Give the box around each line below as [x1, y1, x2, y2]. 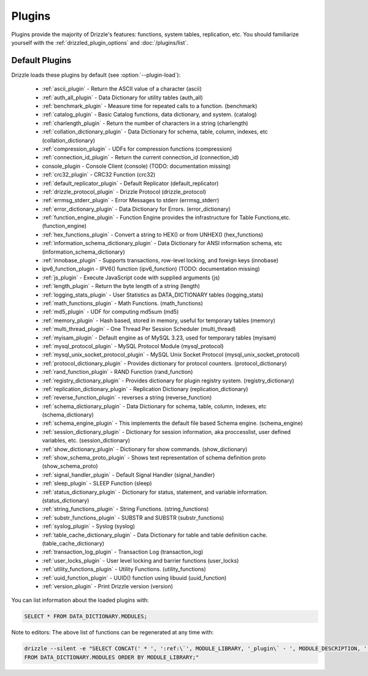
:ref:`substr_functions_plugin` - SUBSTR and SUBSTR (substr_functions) [42, 514, 224, 521]
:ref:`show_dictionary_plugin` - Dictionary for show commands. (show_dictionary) [42, 445, 248, 453]
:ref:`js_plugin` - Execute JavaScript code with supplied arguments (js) [42, 273, 220, 281]
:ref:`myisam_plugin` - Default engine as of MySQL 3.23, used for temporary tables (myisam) [42, 334, 277, 341]
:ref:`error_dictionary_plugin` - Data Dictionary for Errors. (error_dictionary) [42, 205, 231, 213]
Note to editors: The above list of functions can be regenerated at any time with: [11, 629, 214, 636]
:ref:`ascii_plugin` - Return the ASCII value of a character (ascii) [42, 85, 202, 93]
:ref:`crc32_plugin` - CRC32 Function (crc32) [42, 171, 156, 178]
